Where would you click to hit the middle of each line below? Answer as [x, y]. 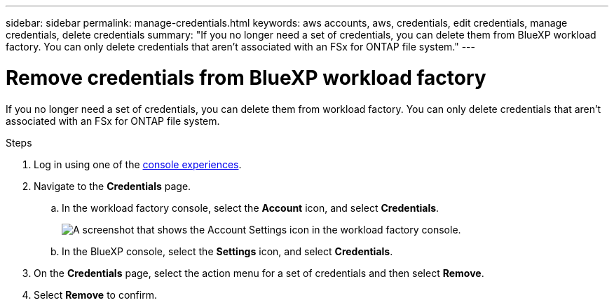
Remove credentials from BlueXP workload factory [246, 77]
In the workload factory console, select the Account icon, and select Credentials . [251, 208]
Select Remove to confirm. [95, 294]
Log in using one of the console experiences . [138, 164]
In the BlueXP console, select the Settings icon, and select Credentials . [227, 251]
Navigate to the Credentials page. [112, 186]
